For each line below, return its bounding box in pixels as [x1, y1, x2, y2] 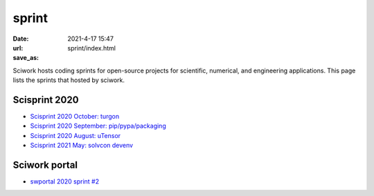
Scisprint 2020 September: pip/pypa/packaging [30, 121, 166, 130]
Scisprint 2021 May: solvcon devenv [30, 141, 134, 150]
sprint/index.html [67, 43, 116, 52]
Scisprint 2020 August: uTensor [30, 131, 121, 139]
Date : [12, 35, 29, 43]
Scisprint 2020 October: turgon [30, 112, 120, 121]
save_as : [12, 54, 39, 62]
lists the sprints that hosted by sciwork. [12, 76, 125, 84]
